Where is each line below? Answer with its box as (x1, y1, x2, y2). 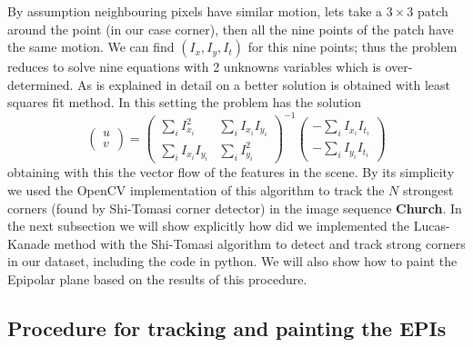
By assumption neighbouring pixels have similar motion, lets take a (7, 2, 383, 20)
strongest (402, 181, 454, 199)
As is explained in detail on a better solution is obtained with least (77, 74, 450, 94)
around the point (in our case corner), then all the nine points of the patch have (7, 19, 454, 38)
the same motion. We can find (7, 37, 175, 56)
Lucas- (413, 216, 450, 235)
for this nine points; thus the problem (247, 37, 458, 56)
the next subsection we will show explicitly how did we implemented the (7, 216, 409, 235)
